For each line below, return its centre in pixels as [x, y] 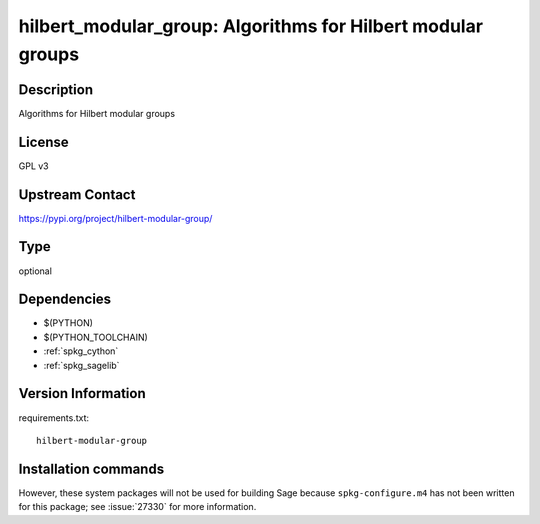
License [43, 141]
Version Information [82, 393]
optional [35, 271]
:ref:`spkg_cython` [81, 351]
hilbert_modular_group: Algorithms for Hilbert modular [251, 26]
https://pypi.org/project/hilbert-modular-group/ [115, 218]
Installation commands [91, 468]
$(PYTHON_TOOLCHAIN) [96, 337]
